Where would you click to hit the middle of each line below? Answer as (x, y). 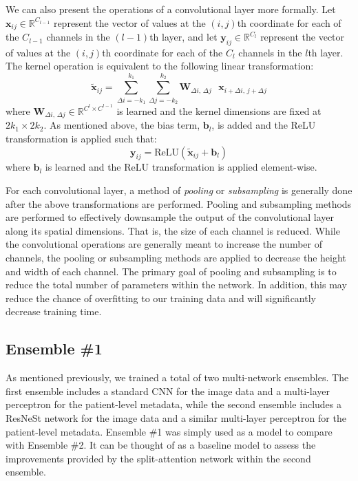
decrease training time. (54, 311)
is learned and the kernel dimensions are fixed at (219, 111)
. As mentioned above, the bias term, (122, 125)
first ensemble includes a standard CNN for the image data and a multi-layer (168, 391)
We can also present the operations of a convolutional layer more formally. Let (171, 9)
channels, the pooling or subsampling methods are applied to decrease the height (176, 258)
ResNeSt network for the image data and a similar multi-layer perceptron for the (176, 417)
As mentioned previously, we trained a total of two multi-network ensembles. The (177, 377)
